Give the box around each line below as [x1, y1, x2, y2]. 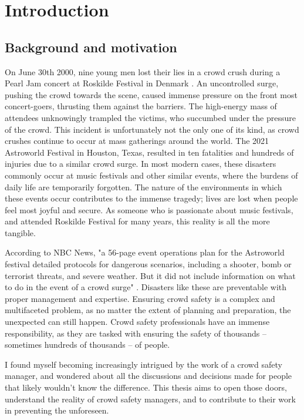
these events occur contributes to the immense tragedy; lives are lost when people [5, 192, 298, 204]
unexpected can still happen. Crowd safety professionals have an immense [5, 315, 270, 328]
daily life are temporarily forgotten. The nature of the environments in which [5, 180, 282, 193]
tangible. [5, 226, 36, 238]
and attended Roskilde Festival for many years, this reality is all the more [5, 215, 270, 227]
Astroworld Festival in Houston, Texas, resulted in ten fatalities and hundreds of [5, 146, 294, 158]
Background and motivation [5, 38, 177, 56]
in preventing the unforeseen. [5, 404, 109, 416]
